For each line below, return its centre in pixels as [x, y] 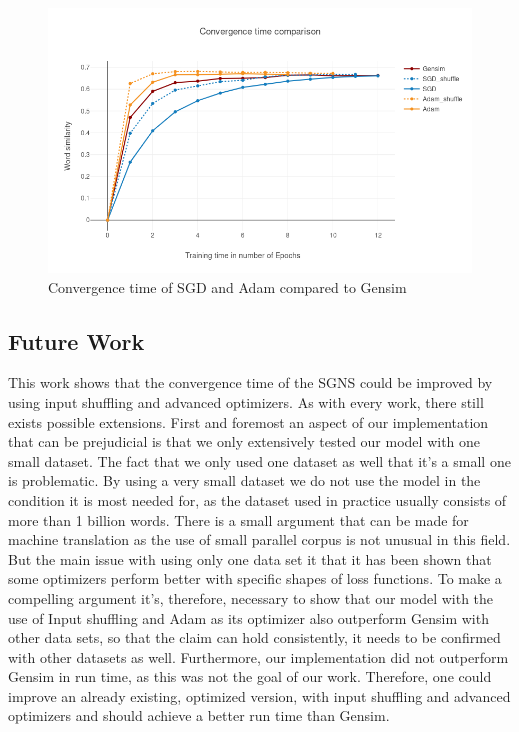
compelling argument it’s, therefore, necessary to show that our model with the [251, 597]
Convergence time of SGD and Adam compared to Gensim [227, 286]
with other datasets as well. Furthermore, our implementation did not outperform [258, 656]
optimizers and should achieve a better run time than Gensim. [199, 715]
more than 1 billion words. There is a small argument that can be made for [238, 519]
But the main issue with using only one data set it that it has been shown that [250, 558]
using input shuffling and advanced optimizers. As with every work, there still [246, 401]
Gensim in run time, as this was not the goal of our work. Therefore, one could [250, 676]
